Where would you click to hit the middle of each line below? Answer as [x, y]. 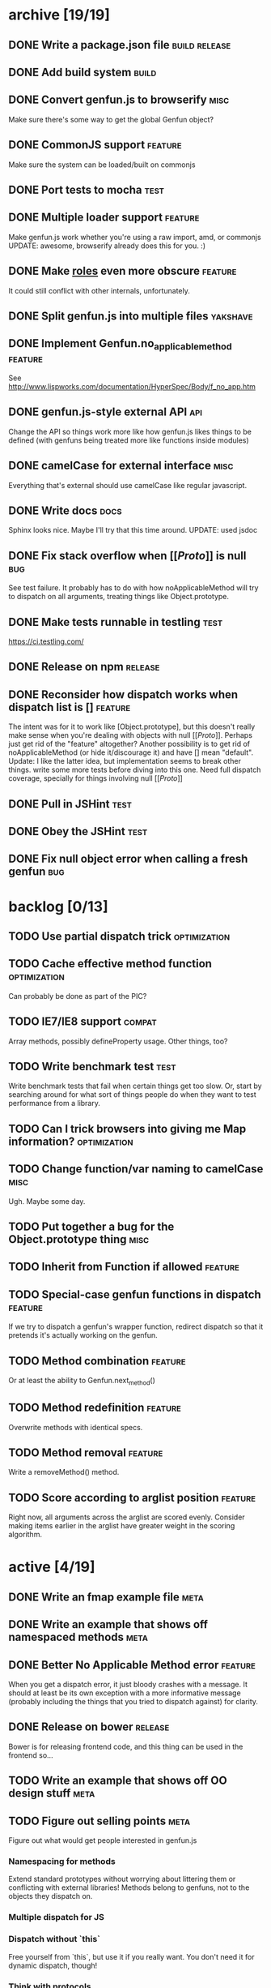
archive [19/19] [59, 15]
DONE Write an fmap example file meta [106, 1597]
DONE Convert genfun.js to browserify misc [119, 100]
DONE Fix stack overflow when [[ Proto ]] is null [127, 556]
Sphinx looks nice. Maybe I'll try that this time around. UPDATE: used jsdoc [133, 530]
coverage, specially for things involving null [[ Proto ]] [96, 778]
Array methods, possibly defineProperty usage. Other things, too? [118, 1041]
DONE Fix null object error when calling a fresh [128, 859]
